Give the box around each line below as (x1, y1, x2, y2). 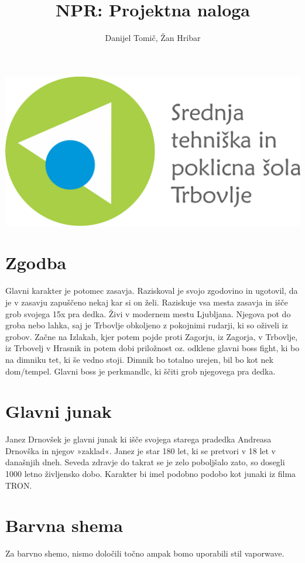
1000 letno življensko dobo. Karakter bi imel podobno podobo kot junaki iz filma (5, 468, 296, 480)
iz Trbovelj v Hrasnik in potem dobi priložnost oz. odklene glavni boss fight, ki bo (5, 342, 300, 354)
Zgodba (5, 250, 67, 274)
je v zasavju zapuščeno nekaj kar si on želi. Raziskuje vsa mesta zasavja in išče (5, 296, 288, 308)
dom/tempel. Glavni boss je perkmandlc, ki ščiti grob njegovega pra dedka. (5, 365, 276, 377)
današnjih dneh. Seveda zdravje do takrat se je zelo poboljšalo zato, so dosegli (5, 456, 285, 468)
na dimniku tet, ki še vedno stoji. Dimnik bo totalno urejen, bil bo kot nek (5, 353, 273, 365)
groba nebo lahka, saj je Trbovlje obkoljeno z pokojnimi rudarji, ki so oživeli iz (5, 319, 288, 331)
